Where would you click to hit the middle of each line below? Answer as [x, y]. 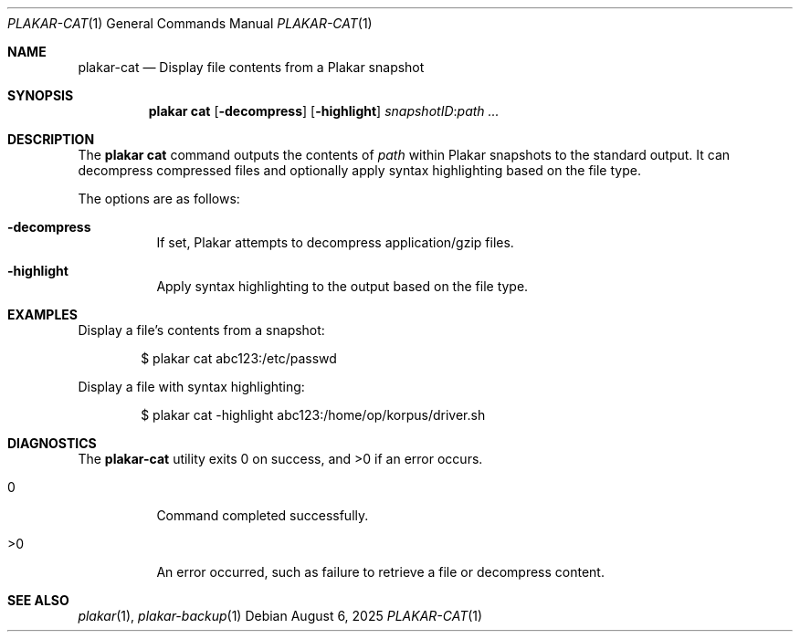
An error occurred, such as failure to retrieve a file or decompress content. [380, 572]
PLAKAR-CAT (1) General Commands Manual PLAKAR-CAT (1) [190, 23]
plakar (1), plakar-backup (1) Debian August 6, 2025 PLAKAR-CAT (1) [280, 616]
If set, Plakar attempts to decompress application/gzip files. [335, 242]
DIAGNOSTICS [52, 443]
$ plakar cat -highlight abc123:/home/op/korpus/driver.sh [313, 415]
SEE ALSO [38, 600]
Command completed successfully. [263, 515]
